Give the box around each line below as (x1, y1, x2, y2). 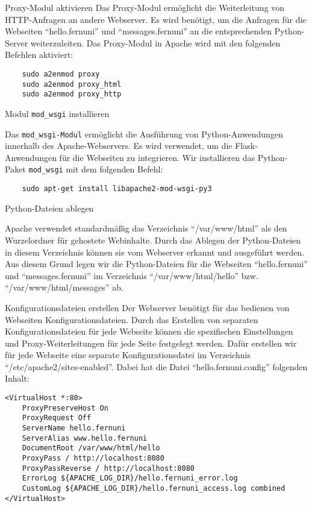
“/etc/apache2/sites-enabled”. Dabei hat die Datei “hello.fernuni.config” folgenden (5, 360, 308, 373)
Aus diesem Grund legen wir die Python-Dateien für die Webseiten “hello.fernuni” (5, 257, 308, 270)
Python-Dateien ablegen (5, 201, 94, 214)
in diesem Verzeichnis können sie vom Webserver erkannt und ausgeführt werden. (5, 245, 305, 258)
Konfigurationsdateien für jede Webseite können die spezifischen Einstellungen (5, 325, 293, 338)
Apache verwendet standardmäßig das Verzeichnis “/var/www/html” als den (5, 222, 287, 235)
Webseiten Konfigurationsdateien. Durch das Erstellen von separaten (5, 313, 258, 326)
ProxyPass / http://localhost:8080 (22, 454, 164, 462)
